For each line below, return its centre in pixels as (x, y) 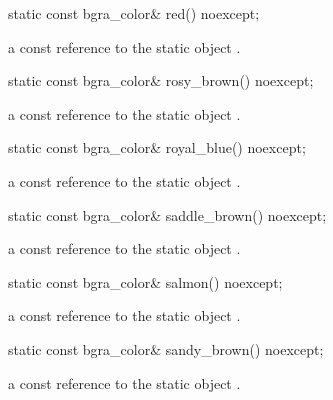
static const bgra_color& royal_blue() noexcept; (157, 147)
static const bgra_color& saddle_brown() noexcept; (167, 214)
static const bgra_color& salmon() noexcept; (145, 281)
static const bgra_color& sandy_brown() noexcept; (166, 348)
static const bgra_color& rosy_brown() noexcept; (161, 80)
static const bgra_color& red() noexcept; (134, 13)
